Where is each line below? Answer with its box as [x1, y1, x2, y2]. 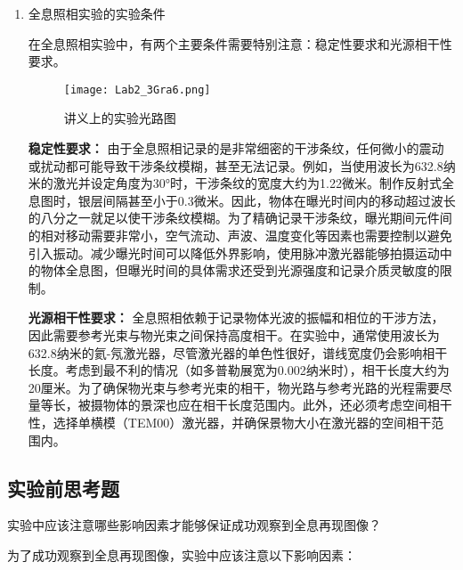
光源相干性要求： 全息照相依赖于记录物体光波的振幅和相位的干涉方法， [28, 308, 444, 327]
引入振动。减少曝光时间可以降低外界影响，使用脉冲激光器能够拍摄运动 [28, 243, 440, 262]
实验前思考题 [7, 474, 119, 501]
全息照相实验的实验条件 [28, 4, 166, 22]
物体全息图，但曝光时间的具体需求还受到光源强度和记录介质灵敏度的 [40, 261, 440, 280]
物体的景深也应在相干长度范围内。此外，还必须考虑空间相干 [102, 395, 452, 414]
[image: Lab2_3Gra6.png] [63, 83, 211, 96]
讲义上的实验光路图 [63, 109, 176, 127]
